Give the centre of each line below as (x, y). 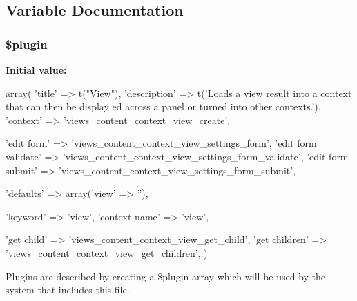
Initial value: (36, 70)
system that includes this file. (68, 290)
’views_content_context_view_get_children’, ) (107, 252)
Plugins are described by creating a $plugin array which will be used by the (166, 276)
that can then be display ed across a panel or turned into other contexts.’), (163, 106)
